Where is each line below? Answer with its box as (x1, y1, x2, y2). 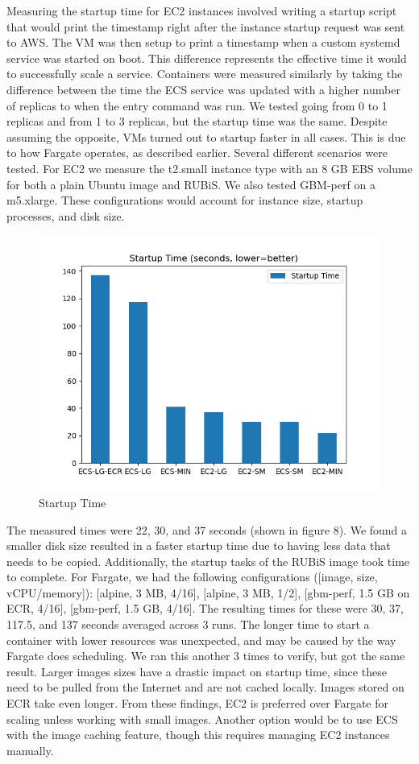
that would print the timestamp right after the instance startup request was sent (6, 18, 405, 35)
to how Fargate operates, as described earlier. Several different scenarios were (6, 144, 388, 161)
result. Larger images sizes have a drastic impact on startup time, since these (6, 663, 387, 679)
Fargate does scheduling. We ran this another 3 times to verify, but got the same (6, 647, 405, 664)
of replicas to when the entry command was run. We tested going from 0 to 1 (6, 97, 388, 114)
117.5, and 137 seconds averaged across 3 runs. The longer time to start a (6, 616, 370, 633)
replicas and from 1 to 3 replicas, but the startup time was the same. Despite (6, 113, 388, 130)
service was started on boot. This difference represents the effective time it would (6, 49, 407, 66)
